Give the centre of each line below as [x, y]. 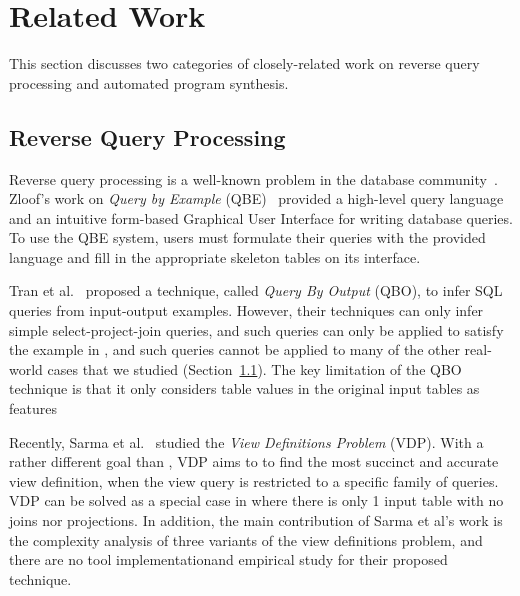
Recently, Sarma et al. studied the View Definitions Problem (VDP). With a [246, 441]
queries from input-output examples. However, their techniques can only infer [246, 310]
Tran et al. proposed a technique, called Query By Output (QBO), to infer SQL [256, 290]
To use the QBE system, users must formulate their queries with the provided [247, 237]
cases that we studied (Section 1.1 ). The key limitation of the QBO [254, 368]
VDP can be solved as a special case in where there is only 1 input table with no [256, 500]
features [33, 408]
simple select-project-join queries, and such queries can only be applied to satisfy [256, 329]
